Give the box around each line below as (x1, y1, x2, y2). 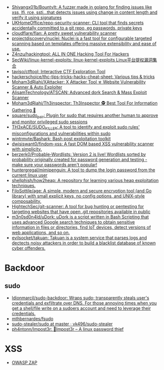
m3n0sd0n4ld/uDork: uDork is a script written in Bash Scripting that (11, 213, 149, 220)
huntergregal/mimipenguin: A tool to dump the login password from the (11, 167, 155, 173)
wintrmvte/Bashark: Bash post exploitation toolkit (11, 135, 111, 141)
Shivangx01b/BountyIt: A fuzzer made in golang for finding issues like (11, 4, 152, 10)
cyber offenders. (11, 245, 46, 251)
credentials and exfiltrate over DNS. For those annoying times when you (11, 300, 157, 306)
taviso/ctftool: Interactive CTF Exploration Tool (11, 69, 106, 74)
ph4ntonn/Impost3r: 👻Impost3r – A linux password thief (11, 326, 124, 332)
